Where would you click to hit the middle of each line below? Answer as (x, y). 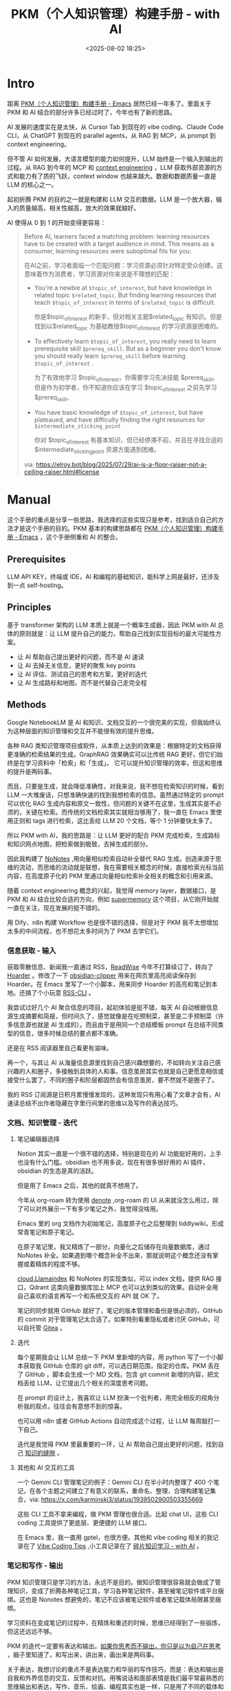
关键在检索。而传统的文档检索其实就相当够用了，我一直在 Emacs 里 (121, 812)
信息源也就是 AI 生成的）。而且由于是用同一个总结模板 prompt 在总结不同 (115, 1025)
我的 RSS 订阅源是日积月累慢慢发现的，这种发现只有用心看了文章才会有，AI (114, 1094)
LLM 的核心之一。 (32, 184)
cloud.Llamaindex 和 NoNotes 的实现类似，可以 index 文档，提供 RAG (115, 1279)
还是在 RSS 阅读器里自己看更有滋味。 (60, 1048)
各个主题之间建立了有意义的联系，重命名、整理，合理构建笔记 (123, 1491)
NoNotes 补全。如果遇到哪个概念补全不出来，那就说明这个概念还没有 (115, 1256)
